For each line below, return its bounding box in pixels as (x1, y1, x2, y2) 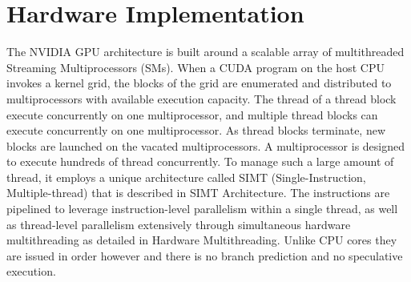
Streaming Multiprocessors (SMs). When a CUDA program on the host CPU (6, 58, 385, 75)
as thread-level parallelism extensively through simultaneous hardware (6, 216, 351, 232)
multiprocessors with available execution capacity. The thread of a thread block (6, 90, 397, 107)
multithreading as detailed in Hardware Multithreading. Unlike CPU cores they (6, 232, 397, 248)
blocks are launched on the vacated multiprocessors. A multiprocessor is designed (6, 137, 405, 154)
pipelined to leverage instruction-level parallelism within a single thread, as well (6, 200, 398, 217)
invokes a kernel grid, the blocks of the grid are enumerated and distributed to (6, 75, 392, 91)
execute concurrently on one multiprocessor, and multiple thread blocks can (6, 106, 378, 123)
